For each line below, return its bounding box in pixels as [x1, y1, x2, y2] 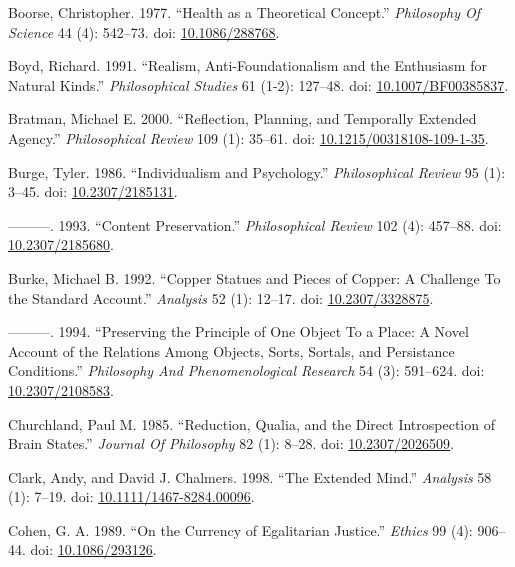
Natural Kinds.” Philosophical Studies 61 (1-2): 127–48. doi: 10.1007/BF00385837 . [8, 74, 509, 95]
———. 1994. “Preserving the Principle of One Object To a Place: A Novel [8, 321, 469, 342]
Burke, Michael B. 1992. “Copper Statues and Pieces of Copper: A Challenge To [8, 267, 501, 288]
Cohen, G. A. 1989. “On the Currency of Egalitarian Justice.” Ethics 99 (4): [8, 519, 473, 540]
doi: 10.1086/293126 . [30, 539, 157, 560]
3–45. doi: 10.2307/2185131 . [8, 181, 178, 202]
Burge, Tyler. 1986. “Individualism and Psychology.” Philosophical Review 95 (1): [8, 161, 506, 182]
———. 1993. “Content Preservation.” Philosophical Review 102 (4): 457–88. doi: [8, 214, 502, 235]
